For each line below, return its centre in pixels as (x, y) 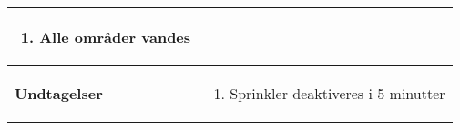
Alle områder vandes (115, 37)
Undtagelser (59, 93)
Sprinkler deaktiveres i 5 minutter (337, 93)
